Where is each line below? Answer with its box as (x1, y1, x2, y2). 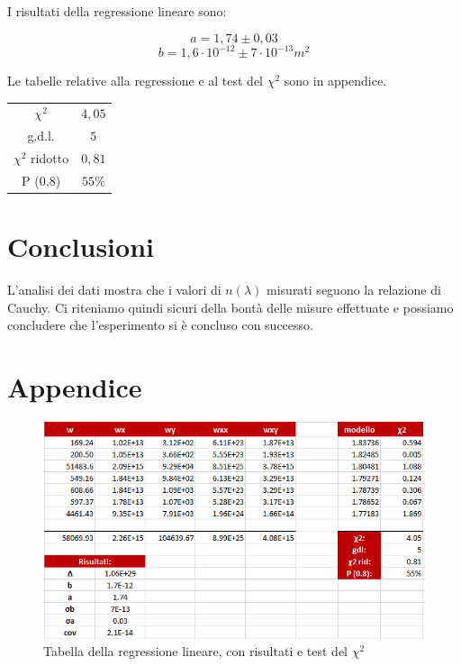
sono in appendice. (284, 71, 387, 90)
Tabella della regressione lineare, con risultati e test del (43, 642, 348, 661)
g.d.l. (27, 126, 55, 145)
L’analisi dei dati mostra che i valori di (7, 280, 221, 299)
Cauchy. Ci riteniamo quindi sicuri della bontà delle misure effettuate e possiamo (7, 297, 454, 316)
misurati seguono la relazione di (267, 280, 441, 299)
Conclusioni (7, 228, 154, 265)
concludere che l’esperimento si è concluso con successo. (7, 315, 313, 334)
